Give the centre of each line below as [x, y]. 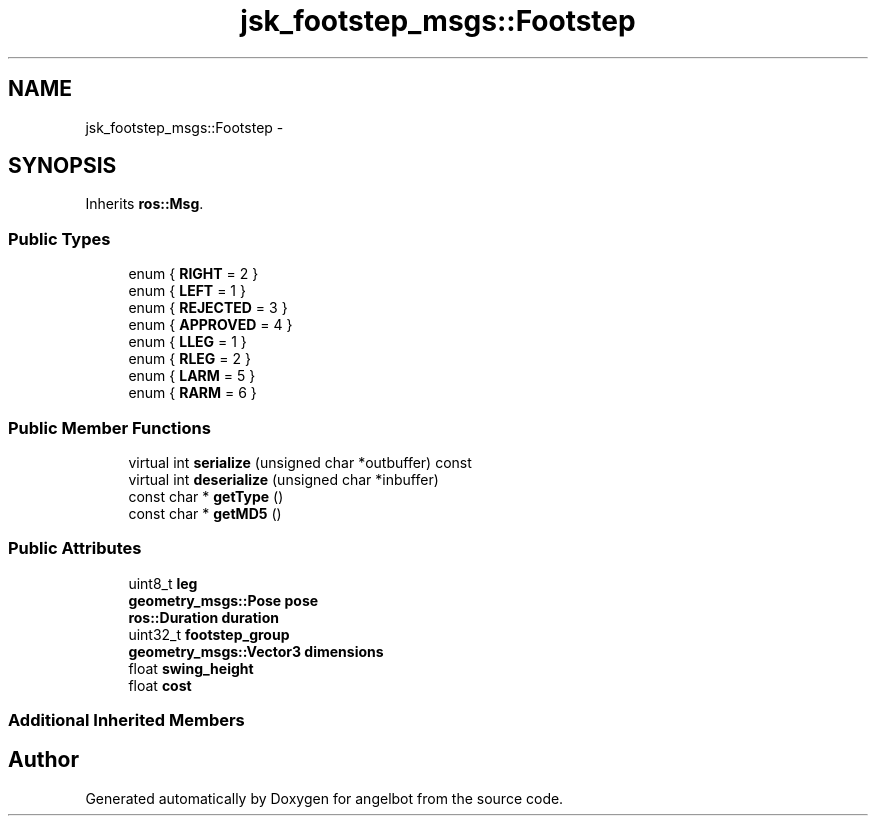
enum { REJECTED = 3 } [208, 308]
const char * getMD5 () [205, 513]
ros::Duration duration [203, 617]
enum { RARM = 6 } [192, 393]
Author [43, 760]
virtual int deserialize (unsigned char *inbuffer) [283, 479]
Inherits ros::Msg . [144, 204]
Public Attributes [75, 548]
